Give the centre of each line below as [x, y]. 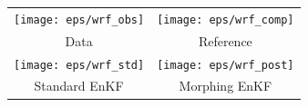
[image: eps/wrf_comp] [226, 19]
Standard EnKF [79, 86]
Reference [225, 40]
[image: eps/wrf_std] [79, 65]
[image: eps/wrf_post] [226, 65]
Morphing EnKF [226, 86]
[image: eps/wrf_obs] [79, 19]
